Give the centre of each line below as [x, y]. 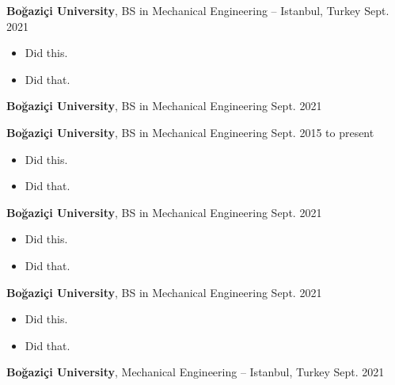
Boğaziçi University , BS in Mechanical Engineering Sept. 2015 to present [190, 132]
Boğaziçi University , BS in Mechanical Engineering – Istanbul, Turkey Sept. [198, 10]
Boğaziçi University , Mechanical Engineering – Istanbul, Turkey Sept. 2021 [196, 372]
